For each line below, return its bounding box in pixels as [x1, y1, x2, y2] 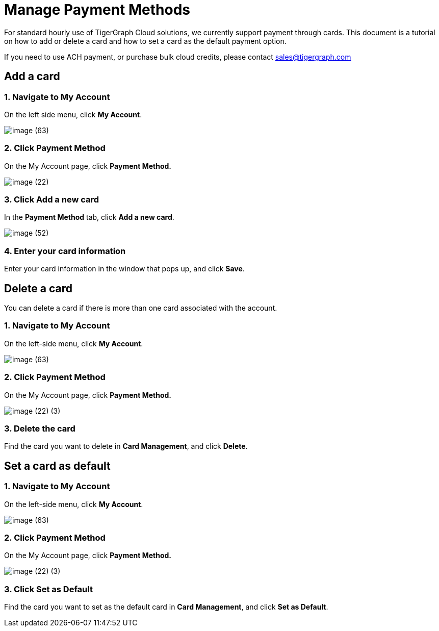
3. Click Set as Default [4, 584, 93, 594]
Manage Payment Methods [4, 1, 191, 18]
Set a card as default [4, 459, 111, 472]
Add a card [4, 70, 60, 83]
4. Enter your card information [4, 245, 126, 256]
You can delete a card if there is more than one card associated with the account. [4, 304, 277, 313]
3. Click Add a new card [4, 194, 99, 205]
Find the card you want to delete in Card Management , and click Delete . [4, 442, 248, 451]
